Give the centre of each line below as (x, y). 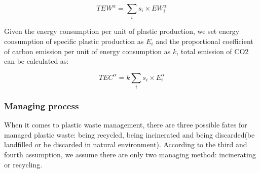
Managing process (42, 105)
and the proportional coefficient (205, 41)
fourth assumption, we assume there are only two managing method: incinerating (130, 155)
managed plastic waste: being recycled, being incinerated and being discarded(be (129, 134)
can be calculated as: (36, 61)
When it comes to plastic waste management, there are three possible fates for (126, 125)
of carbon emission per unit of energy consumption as (87, 51)
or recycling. (23, 164)
